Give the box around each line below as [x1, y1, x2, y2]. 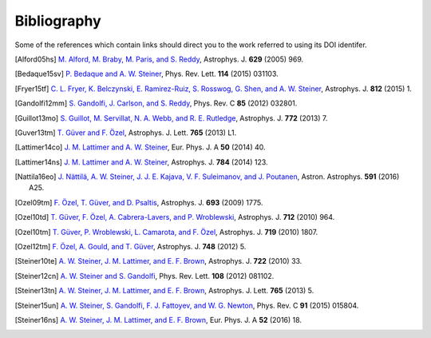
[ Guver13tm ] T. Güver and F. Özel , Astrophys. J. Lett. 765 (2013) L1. [14, 128, 237, 137]
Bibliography [14, 12, 101, 30]
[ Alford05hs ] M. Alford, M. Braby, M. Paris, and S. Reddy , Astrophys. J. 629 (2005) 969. [14, 54, 303, 64]
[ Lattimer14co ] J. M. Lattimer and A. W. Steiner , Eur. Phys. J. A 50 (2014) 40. [14, 142, 267, 152]
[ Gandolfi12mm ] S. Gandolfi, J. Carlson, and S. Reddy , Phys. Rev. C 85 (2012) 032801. [14, 98, 298, 108]
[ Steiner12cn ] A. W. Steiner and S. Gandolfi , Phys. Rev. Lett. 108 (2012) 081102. [14, 271, 275, 280]
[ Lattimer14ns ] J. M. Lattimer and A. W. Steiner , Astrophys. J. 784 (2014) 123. [14, 157, 268, 167]
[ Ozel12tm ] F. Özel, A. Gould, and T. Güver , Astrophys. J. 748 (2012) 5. [14, 242, 247, 252]
